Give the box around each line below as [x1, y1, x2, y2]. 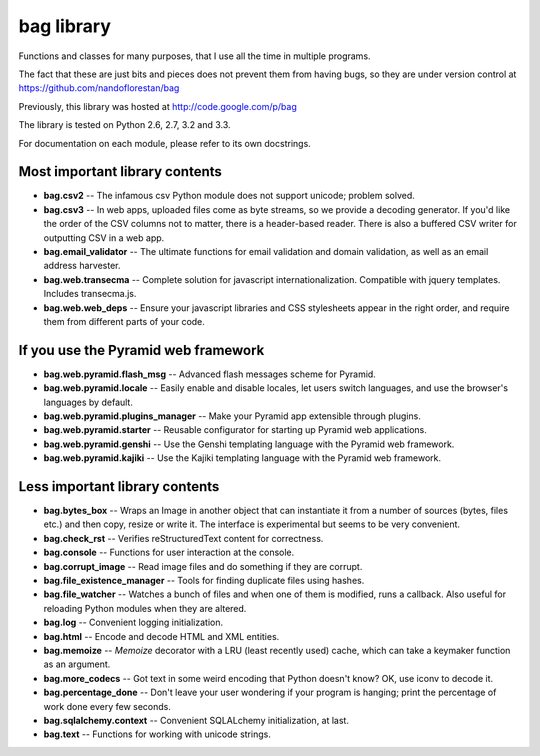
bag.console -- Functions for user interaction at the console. [43, 546, 295, 559]
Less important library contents [18, 478, 220, 495]
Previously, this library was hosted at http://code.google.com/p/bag [18, 100, 297, 112]
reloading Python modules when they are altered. [43, 602, 247, 614]
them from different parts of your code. [43, 315, 205, 327]
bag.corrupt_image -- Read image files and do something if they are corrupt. [43, 560, 363, 572]
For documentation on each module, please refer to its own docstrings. [18, 137, 312, 149]
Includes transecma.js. [43, 288, 137, 300]
